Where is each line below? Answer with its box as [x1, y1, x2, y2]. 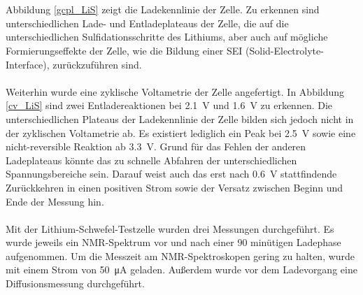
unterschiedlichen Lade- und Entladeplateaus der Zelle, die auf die [6, 15, 289, 30]
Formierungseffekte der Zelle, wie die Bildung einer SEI [6, 43, 243, 57]
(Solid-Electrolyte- [245, 43, 324, 57]
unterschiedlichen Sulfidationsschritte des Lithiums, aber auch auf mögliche [6, 29, 328, 44]
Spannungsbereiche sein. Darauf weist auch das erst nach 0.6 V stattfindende [6, 166, 337, 181]
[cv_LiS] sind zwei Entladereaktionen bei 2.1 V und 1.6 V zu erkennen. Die [6, 98, 333, 113]
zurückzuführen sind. [52, 57, 142, 71]
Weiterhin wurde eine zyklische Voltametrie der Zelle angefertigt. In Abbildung [6, 84, 345, 99]
